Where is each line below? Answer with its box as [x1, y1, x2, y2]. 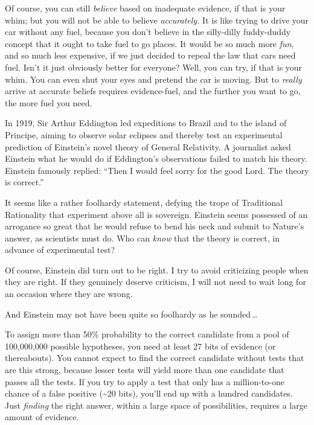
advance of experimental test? [5, 243, 115, 256]
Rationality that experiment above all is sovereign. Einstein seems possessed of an [5, 208, 308, 220]
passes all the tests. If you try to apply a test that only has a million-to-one [5, 375, 284, 388]
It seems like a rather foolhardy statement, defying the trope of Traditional [5, 196, 283, 208]
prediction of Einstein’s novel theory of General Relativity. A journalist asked [5, 140, 291, 153]
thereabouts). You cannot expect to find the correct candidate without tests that [5, 351, 304, 364]
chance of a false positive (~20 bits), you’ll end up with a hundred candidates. [5, 387, 293, 400]
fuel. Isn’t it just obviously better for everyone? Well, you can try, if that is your [5, 60, 303, 73]
